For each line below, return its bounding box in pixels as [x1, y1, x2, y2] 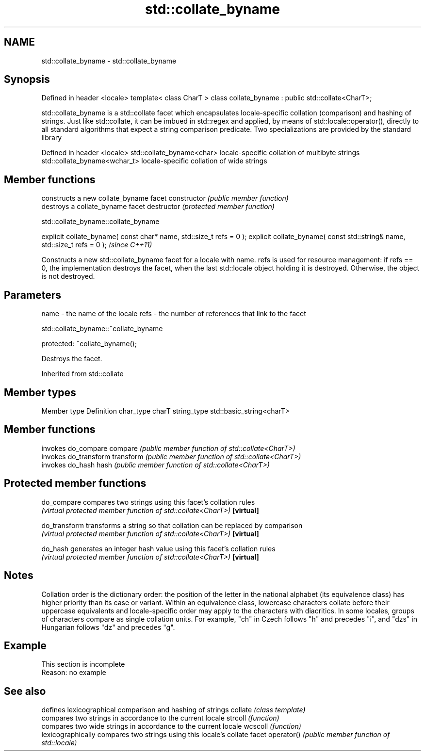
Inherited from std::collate [41, 369, 124, 378]
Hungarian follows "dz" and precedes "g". [41, 623, 175, 631]
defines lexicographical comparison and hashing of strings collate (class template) [41, 706, 306, 714]
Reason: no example [41, 668, 106, 677]
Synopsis [4, 73, 50, 86]
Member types [4, 386, 76, 399]
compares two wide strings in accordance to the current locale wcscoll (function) [41, 722, 301, 731]
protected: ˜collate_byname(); [41, 339, 137, 348]
